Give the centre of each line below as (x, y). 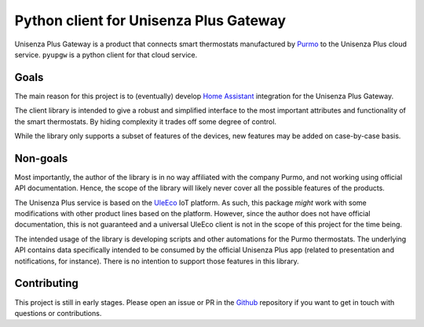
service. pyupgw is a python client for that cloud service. (106, 54)
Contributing (46, 283)
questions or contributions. (58, 313)
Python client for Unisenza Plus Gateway (150, 20)
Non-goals (41, 158)
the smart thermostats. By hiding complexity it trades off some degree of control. (146, 121)
